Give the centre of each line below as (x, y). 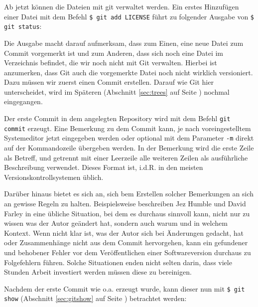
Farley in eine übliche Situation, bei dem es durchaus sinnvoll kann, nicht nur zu (127, 213)
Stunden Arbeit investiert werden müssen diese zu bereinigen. (98, 272)
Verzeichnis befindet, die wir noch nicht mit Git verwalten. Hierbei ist (111, 63)
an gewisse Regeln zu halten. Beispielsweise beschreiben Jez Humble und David (125, 203)
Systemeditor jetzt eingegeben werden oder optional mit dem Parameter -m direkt (129, 138)
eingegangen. (23, 101)
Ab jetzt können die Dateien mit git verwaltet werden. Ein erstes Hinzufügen (122, 6)
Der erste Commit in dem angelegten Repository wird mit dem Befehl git (117, 118)
